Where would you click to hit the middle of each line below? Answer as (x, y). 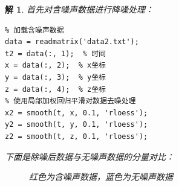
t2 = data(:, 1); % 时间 (55, 53)
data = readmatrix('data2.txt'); (72, 42)
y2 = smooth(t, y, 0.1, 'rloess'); (76, 125)
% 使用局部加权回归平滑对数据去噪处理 (70, 101)
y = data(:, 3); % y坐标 (55, 77)
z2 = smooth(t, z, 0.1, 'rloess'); (76, 136)
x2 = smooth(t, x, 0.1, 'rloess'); (76, 113)
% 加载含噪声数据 (34, 30)
